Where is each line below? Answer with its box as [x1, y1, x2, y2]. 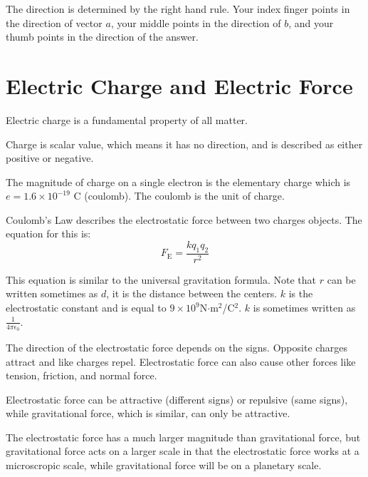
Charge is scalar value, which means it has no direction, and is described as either [6, 136, 363, 151]
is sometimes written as [253, 300, 356, 315]
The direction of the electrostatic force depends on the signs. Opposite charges [6, 339, 348, 354]
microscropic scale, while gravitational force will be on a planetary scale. [6, 458, 322, 473]
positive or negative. [6, 150, 94, 165]
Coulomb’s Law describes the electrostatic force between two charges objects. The [6, 212, 362, 227]
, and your [288, 15, 334, 30]
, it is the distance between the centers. [106, 286, 278, 301]
